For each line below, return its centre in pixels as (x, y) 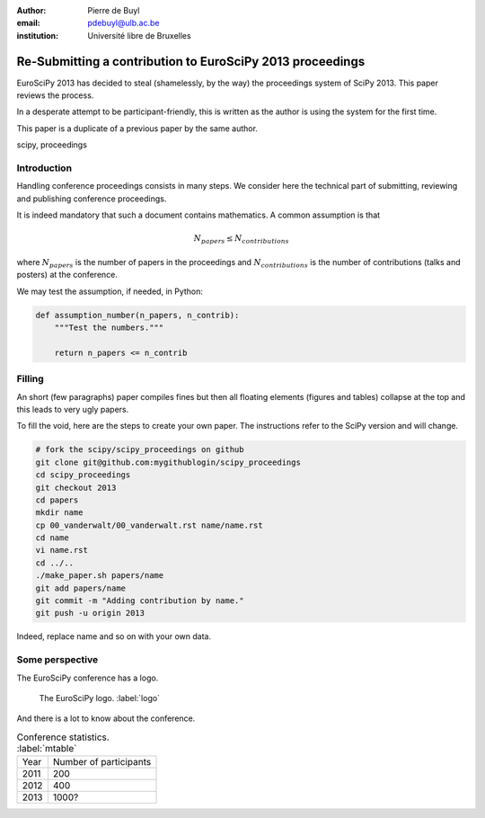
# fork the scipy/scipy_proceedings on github (140, 450)
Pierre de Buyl (114, 10)
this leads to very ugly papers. (73, 409)
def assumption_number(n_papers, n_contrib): (137, 315)
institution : (38, 35)
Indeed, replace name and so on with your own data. (114, 636)
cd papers (57, 500)
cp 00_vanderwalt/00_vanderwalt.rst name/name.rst (150, 525)
